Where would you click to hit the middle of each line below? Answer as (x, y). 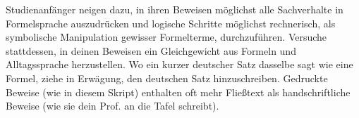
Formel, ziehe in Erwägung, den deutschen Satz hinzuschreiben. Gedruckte (167, 78)
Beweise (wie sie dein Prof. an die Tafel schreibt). (112, 106)
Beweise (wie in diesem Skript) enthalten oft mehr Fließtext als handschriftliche (178, 92)
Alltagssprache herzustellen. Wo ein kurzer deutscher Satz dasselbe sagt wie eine (179, 64)
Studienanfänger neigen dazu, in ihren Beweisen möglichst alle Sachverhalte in (175, 9)
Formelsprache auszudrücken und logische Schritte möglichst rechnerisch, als (171, 23)
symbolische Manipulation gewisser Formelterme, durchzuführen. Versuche (166, 37)
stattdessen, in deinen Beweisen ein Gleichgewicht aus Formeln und (151, 50)
